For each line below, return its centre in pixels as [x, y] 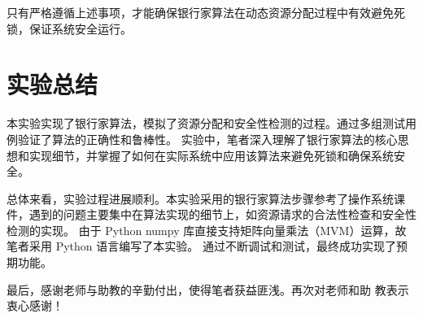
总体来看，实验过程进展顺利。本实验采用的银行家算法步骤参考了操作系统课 [206, 198]
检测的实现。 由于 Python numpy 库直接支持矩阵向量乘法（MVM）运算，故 [207, 230]
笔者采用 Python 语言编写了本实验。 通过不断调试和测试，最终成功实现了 [201, 246]
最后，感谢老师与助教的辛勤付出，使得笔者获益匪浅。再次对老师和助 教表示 [208, 289]
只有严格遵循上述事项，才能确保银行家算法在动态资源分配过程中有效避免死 [206, 12]
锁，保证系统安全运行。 [69, 28]
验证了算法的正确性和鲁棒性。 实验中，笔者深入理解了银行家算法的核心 [207, 139]
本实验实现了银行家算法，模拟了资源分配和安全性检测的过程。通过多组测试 [206, 123]
